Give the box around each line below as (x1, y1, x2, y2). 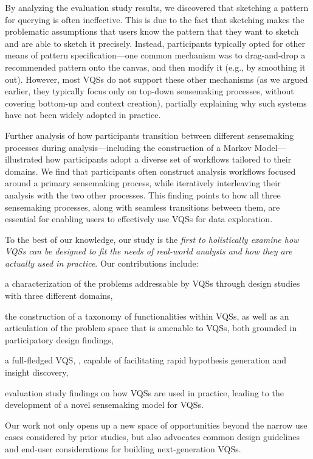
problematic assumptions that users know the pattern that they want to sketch (5, 25, 299, 38)
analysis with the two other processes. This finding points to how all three (5, 188, 281, 201)
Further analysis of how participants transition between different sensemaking (5, 128, 294, 141)
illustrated (5, 153, 43, 166)
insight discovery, (5, 366, 69, 379)
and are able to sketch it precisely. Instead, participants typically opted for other (5, 37, 306, 49)
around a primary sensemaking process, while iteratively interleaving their (5, 177, 281, 189)
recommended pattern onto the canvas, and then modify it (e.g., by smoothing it (5, 60, 306, 73)
